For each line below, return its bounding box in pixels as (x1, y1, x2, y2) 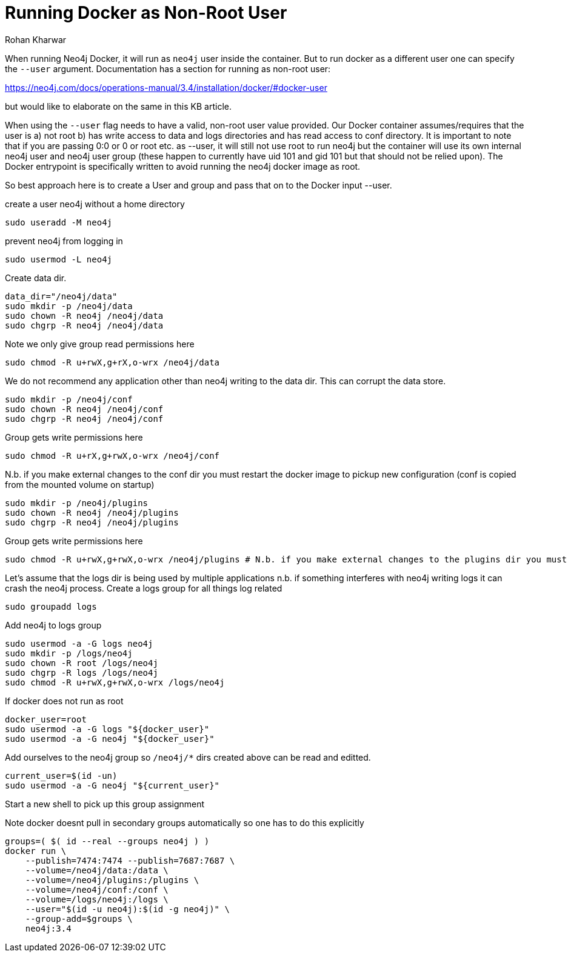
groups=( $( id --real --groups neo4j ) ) (5, 836, 210, 846)
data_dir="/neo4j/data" (5, 291, 118, 301)
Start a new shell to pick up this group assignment (5, 798, 205, 809)
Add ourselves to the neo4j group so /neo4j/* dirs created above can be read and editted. (5, 752, 371, 762)
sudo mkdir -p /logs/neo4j (5, 648, 133, 658)
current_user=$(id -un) (5, 770, 118, 781)
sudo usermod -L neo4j (5, 254, 113, 264)
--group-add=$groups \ (25, 913, 133, 924)
